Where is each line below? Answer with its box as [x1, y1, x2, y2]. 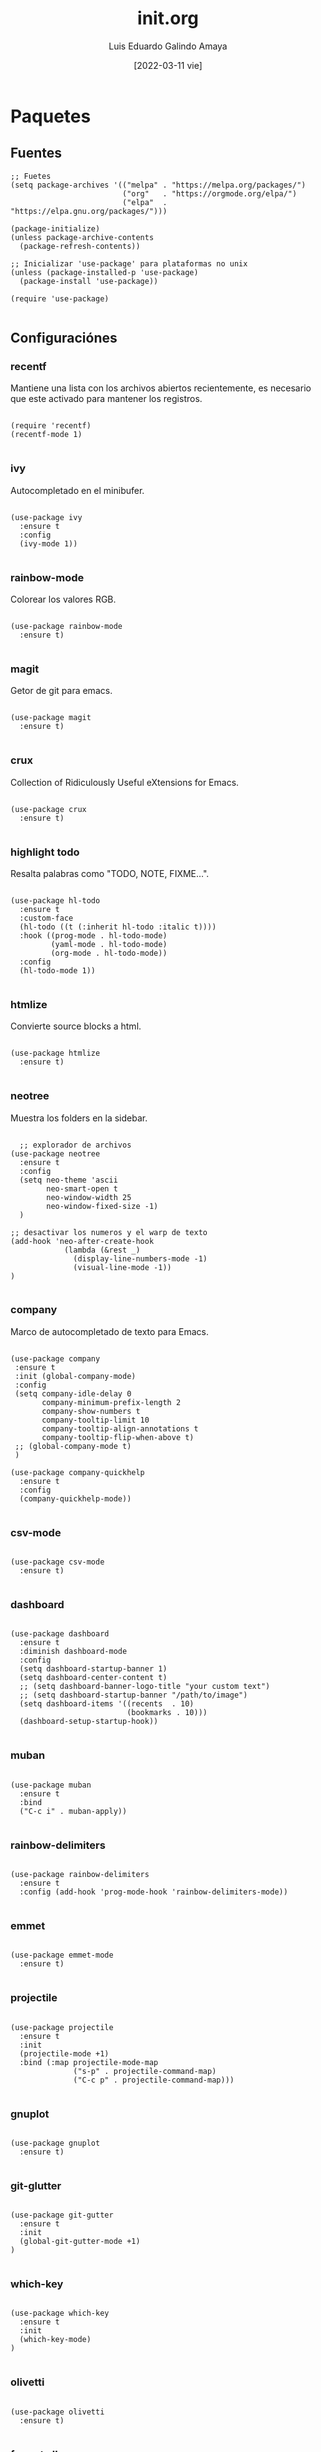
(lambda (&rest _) [63, 1245, 141, 1255]
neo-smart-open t [46, 1183, 118, 1194]
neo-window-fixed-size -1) [46, 1201, 159, 1211]
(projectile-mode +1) [19, 2048, 110, 2059]
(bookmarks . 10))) [126, 1708, 208, 1718]
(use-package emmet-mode [10, 1950, 114, 1961]
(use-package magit [10, 713, 92, 723]
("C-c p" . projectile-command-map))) [73, 2075, 235, 2085]
